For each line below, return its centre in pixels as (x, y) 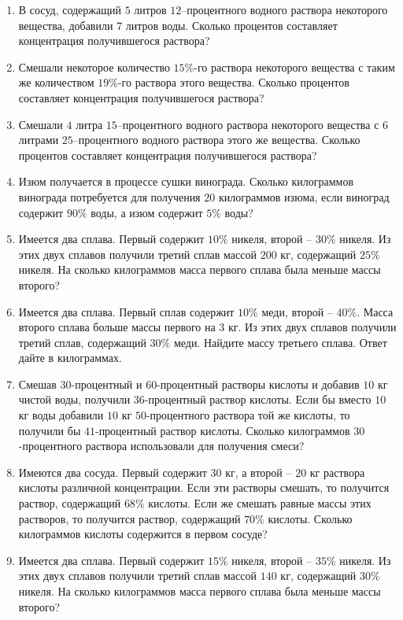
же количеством (56, 82)
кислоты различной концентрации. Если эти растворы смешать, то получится (204, 487)
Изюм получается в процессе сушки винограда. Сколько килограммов (186, 181)
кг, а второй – (259, 472)
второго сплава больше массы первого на (117, 327)
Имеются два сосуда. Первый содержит (113, 472)
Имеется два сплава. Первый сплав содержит (126, 311)
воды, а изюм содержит (147, 212)
